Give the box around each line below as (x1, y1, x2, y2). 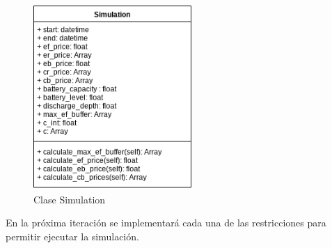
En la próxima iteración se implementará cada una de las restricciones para (6, 215, 326, 230)
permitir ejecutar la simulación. (6, 228, 139, 243)
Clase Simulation (33, 192, 106, 206)
